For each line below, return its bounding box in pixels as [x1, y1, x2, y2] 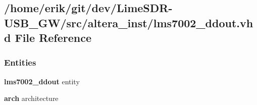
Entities [4, 56, 36, 69]
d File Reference [4, 30, 92, 45]
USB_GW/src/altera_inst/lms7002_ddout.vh [4, 15, 253, 30]
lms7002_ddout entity [4, 76, 80, 86]
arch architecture [4, 93, 59, 103]
